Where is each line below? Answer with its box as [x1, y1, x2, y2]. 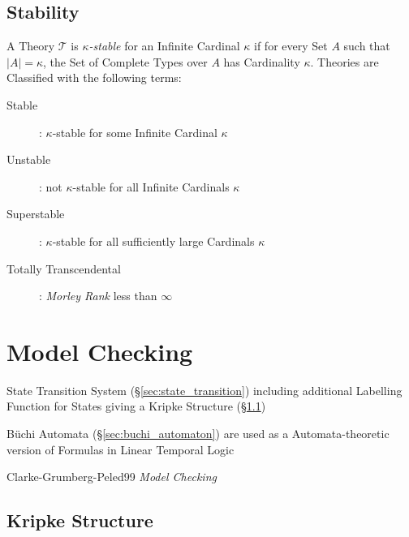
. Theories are [310, 53, 379, 70]
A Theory [6, 37, 55, 54]
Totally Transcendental [6, 260, 121, 277]
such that [343, 37, 390, 54]
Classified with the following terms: [6, 69, 182, 86]
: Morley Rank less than [39, 287, 157, 304]
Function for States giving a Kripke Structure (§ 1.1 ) [6, 397, 266, 415]
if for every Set [254, 37, 328, 54]
